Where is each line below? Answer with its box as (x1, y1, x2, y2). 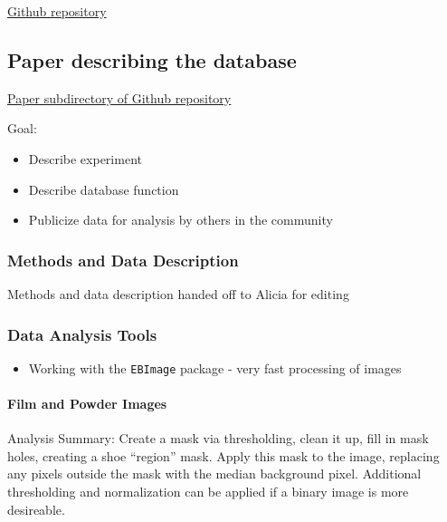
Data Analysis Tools (7, 323, 157, 345)
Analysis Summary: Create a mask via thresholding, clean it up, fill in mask (7, 429, 429, 448)
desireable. (7, 499, 65, 518)
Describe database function (28, 179, 179, 198)
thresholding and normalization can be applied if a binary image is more (7, 482, 409, 501)
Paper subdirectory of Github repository (7, 88, 232, 107)
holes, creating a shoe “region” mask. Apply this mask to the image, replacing (7, 446, 440, 465)
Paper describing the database (7, 45, 297, 73)
